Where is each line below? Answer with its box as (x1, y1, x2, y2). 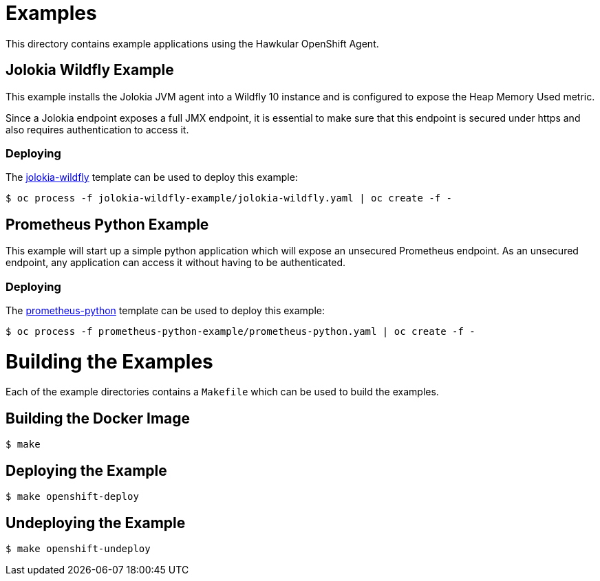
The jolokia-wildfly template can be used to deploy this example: (6, 171, 298, 184)
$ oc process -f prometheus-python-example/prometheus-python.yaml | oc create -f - (6, 325, 475, 337)
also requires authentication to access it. (6, 123, 189, 135)
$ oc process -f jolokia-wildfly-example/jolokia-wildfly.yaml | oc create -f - (6, 193, 453, 204)
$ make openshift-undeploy (6, 542, 151, 554)
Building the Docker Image (6, 409, 191, 427)
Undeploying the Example (6, 514, 186, 531)
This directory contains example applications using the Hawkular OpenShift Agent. (6, 37, 379, 50)
